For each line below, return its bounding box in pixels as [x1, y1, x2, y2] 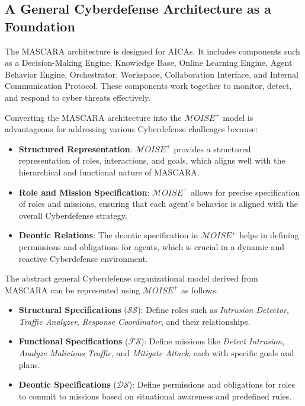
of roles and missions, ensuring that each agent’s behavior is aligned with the [18, 197, 298, 210]
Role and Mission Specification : [18, 186, 150, 198]
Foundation [5, 17, 75, 35]
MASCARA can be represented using [5, 283, 140, 296]
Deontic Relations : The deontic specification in [18, 229, 198, 241]
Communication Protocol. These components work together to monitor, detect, [5, 79, 292, 92]
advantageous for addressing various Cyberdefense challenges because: [5, 123, 258, 135]
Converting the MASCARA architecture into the [5, 111, 182, 123]
